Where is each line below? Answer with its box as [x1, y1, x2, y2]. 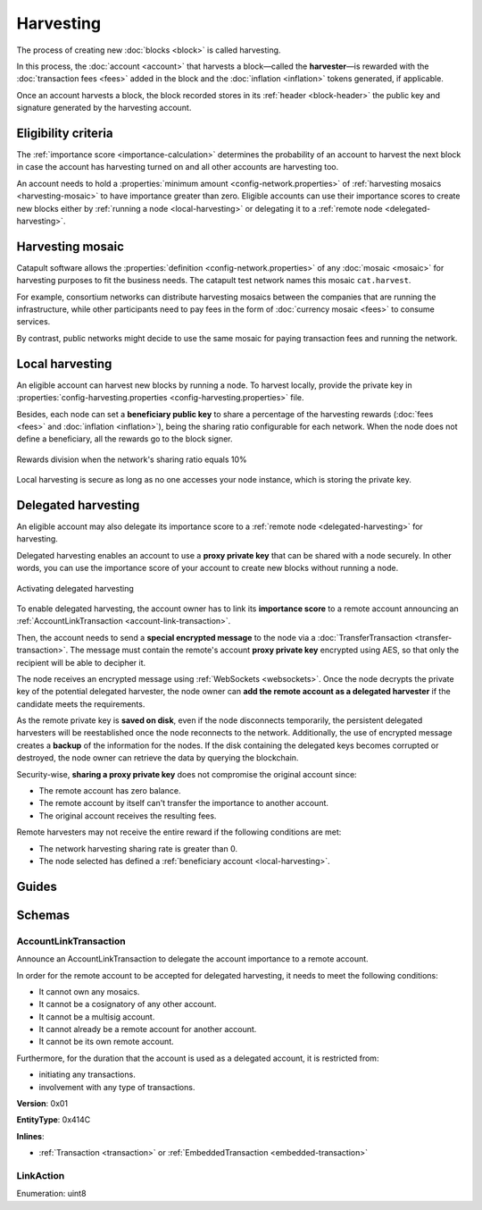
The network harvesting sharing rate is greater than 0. [38, 843, 238, 853]
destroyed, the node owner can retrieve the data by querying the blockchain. [16, 752, 299, 763]
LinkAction [16, 1169, 65, 1181]
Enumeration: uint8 [16, 1189, 87, 1199]
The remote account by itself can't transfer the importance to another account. [38, 798, 329, 809]
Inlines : [16, 1130, 45, 1141]
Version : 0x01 [16, 1098, 69, 1109]
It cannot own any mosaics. [38, 986, 140, 996]
